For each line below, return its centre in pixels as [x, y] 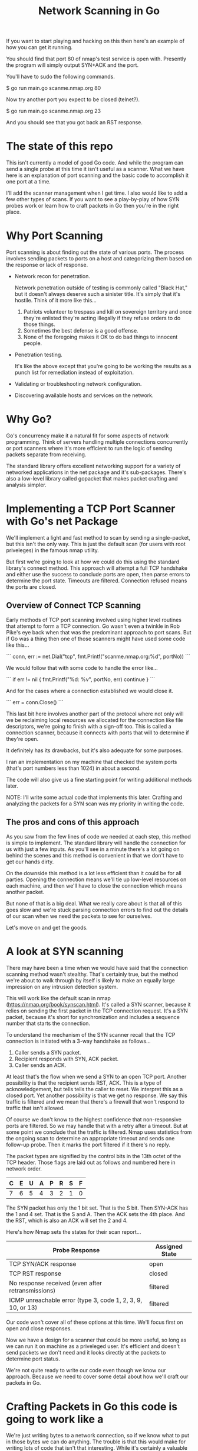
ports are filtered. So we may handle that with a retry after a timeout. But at [97, 1126]
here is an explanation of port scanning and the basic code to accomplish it [98, 175]
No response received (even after [55, 1283]
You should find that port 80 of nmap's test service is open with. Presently [96, 59]
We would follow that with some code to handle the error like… [82, 668]
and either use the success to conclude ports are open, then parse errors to [98, 574]
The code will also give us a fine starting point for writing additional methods [99, 779]
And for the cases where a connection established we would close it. [90, 691]
